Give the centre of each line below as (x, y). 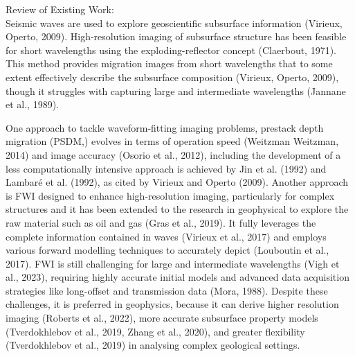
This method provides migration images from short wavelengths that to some (169, 63)
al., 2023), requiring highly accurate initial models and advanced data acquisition (177, 277)
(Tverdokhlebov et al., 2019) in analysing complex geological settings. (153, 345)
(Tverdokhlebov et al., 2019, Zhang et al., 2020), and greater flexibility (155, 331)
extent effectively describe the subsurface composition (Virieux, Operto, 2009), (172, 77)
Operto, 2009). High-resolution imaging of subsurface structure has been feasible (176, 36)
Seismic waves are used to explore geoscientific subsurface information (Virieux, (174, 23)
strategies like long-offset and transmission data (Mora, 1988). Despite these (167, 290)
